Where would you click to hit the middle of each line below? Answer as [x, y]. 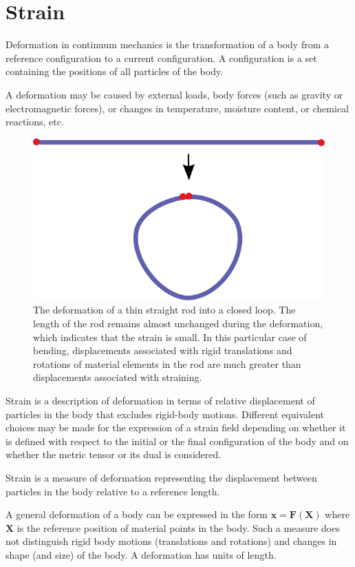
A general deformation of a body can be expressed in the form [137, 514]
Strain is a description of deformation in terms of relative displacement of [160, 400]
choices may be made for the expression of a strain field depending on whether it [176, 427]
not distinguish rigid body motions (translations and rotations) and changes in [171, 541]
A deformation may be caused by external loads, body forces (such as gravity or [174, 94]
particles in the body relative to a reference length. [113, 491]
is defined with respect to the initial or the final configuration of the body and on [177, 441]
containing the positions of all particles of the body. [115, 71]
